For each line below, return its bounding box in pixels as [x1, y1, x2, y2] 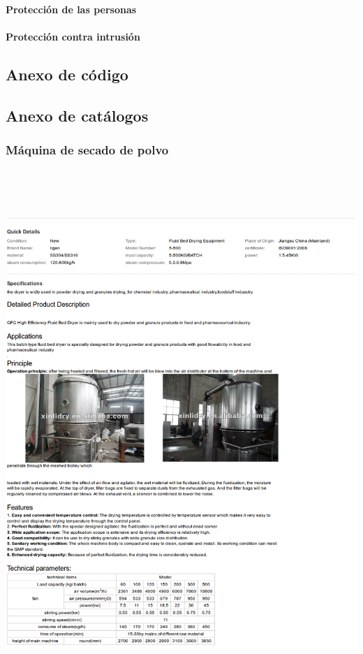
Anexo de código [6, 63, 128, 85]
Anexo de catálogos [6, 104, 149, 126]
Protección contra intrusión [6, 29, 140, 43]
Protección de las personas [6, 1, 137, 16]
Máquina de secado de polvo [6, 140, 169, 158]
